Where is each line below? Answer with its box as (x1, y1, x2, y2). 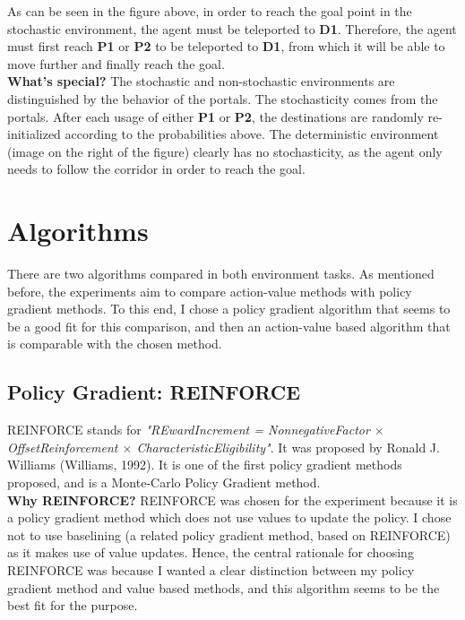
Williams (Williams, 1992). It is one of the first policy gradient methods (7, 455, 402, 474)
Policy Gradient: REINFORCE (7, 378, 301, 406)
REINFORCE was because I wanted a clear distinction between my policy (7, 560, 415, 579)
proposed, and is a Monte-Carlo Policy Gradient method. (7, 473, 321, 492)
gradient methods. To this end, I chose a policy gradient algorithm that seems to (7, 299, 451, 318)
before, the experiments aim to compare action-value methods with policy (7, 281, 412, 300)
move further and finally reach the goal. (7, 54, 225, 73)
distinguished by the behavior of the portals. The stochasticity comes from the (7, 89, 438, 108)
